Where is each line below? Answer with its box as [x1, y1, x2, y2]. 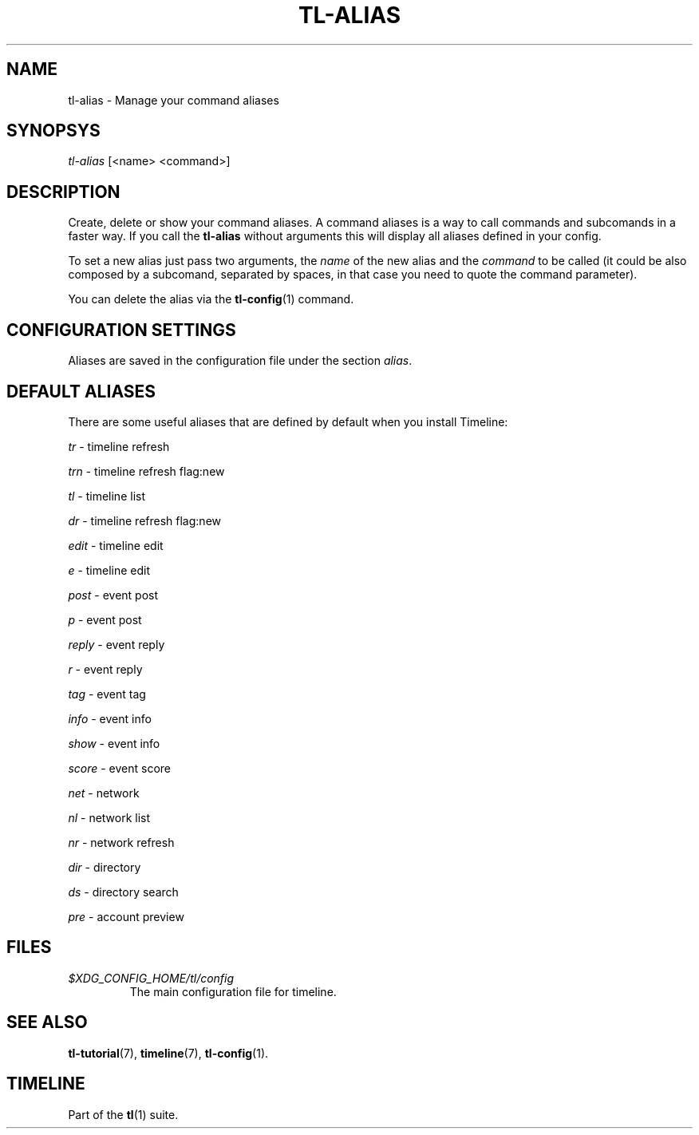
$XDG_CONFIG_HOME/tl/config [68, 971, 235, 985]
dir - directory [68, 860, 141, 874]
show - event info [68, 736, 160, 750]
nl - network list [68, 810, 151, 825]
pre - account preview [68, 909, 184, 923]
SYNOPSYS [6, 121, 101, 141]
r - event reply [68, 662, 143, 676]
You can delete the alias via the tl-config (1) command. [68, 292, 354, 306]
